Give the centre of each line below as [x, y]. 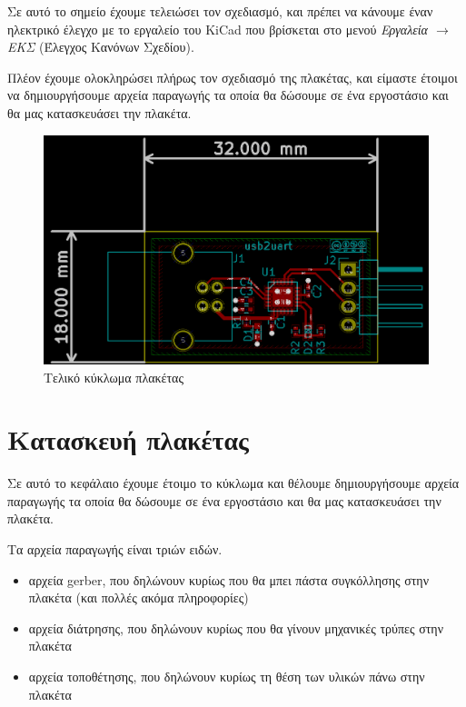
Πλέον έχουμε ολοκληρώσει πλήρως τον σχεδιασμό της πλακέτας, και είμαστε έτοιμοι [233, 77]
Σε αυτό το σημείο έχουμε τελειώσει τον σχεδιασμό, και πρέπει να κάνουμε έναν [220, 11]
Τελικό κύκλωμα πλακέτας [114, 377]
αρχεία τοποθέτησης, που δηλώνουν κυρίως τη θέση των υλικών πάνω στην [227, 677]
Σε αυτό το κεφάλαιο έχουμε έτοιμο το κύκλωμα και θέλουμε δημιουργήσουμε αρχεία [233, 483]
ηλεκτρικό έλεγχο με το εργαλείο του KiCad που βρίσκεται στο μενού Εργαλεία [218, 29]
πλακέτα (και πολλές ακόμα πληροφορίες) [139, 597]
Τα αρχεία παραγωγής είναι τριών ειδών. [115, 549]
